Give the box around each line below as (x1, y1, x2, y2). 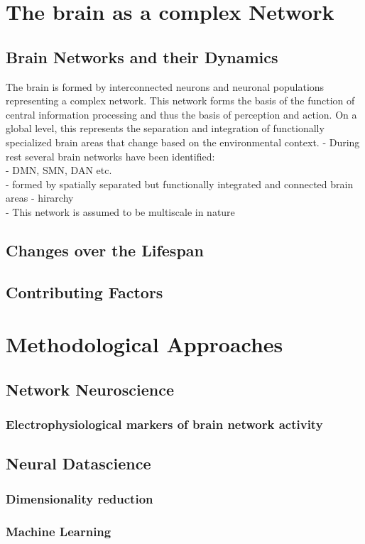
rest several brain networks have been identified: (6, 148, 215, 163)
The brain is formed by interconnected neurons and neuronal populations (6, 79, 325, 94)
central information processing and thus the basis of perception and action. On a (6, 107, 357, 121)
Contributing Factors (6, 281, 163, 303)
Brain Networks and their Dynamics (6, 45, 278, 67)
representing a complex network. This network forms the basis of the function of (6, 93, 355, 108)
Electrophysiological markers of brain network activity (6, 415, 323, 433)
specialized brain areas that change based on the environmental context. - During (6, 134, 360, 149)
